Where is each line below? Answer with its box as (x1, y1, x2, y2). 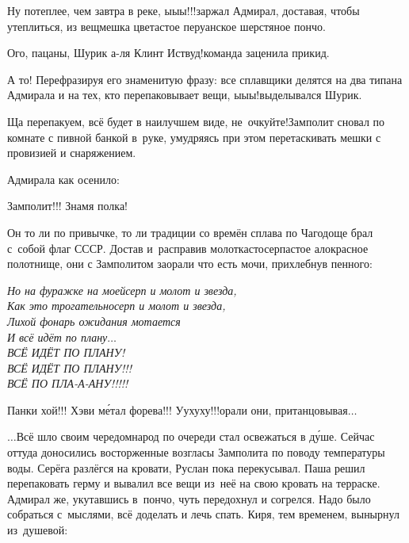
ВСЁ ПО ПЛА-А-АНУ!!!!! (7, 375, 128, 392)
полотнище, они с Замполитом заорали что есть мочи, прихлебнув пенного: (7, 255, 373, 272)
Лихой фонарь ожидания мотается (7, 312, 181, 329)
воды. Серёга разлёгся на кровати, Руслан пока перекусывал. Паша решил (7, 459, 365, 476)
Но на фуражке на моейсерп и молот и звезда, (7, 281, 237, 298)
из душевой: (7, 522, 68, 538)
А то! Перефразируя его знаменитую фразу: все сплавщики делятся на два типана (7, 71, 403, 87)
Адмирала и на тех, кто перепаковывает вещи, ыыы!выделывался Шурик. (7, 86, 362, 103)
